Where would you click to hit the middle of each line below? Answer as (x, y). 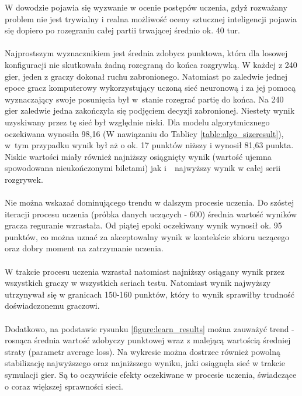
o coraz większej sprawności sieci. (64, 386)
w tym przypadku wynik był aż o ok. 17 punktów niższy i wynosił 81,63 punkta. (149, 145)
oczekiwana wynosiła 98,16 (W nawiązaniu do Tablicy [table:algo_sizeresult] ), (144, 133)
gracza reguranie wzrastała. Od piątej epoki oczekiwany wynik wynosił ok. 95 (143, 225)
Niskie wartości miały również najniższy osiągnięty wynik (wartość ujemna (138, 156)
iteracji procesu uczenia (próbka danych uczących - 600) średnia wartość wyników (151, 214)
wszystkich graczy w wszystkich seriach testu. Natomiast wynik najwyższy (138, 283)
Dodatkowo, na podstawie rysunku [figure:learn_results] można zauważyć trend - (150, 328)
